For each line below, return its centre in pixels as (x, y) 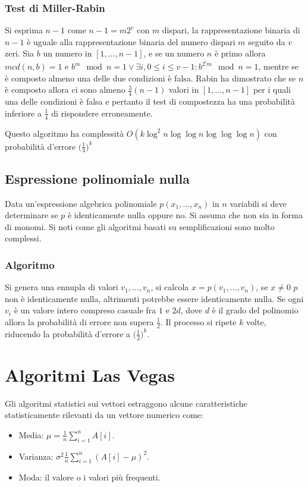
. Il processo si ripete (199, 321)
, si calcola (170, 287)
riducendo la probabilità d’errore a (68, 333)
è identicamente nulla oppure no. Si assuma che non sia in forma (185, 215)
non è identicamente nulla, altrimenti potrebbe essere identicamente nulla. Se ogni (154, 298)
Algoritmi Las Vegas (90, 374)
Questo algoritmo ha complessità (65, 133)
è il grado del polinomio (255, 310)
